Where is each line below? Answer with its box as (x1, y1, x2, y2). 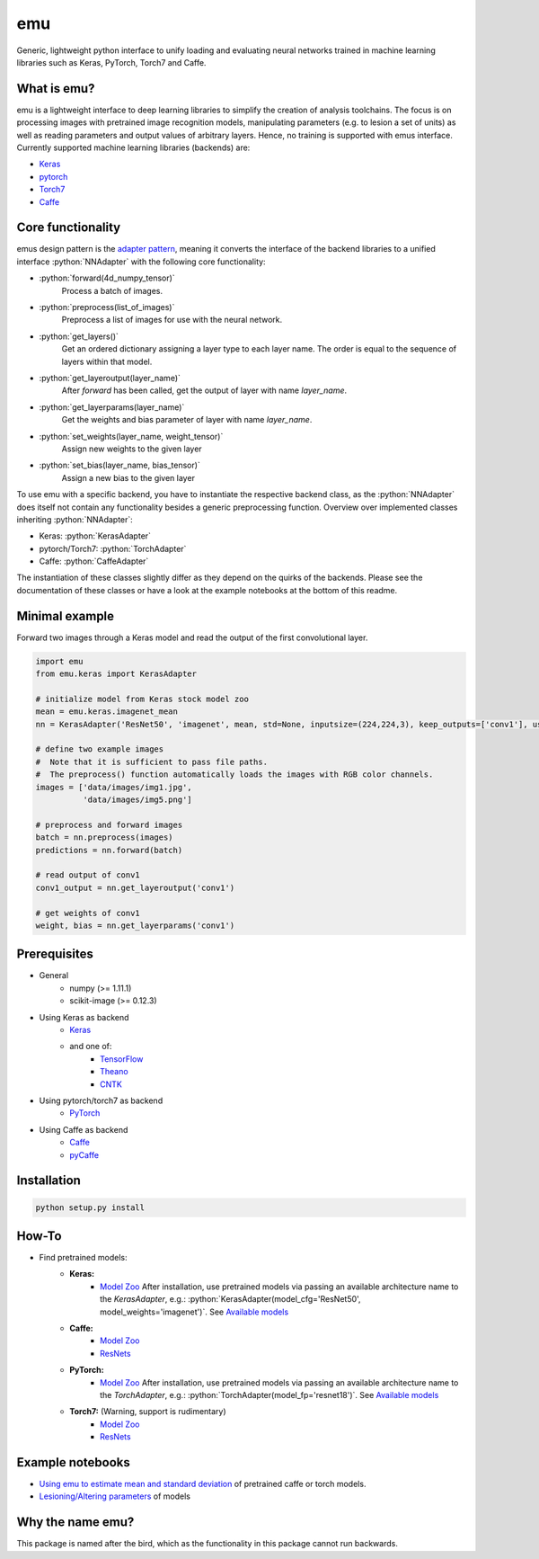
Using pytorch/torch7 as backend (39, 1095, 163, 1106)
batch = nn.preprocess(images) (35, 833, 174, 842)
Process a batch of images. (61, 285, 163, 296)
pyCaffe (69, 1149, 99, 1160)
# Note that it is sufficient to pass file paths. (35, 756, 269, 767)
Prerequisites (16, 947, 93, 962)
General (39, 970, 69, 981)
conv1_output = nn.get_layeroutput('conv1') (35, 882, 235, 893)
